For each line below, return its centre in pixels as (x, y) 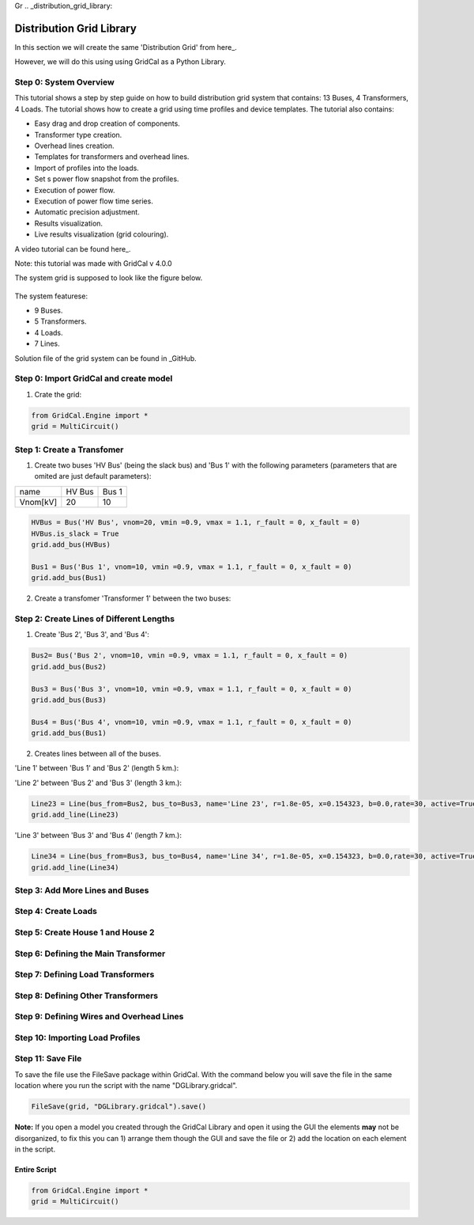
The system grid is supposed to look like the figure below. (109, 278)
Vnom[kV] (38, 502)
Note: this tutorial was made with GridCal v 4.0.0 (94, 263)
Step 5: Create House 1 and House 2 (85, 932)
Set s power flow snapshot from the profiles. (107, 179)
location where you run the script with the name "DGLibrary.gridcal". (126, 1086)
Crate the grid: (58, 394)
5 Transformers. (60, 321)
